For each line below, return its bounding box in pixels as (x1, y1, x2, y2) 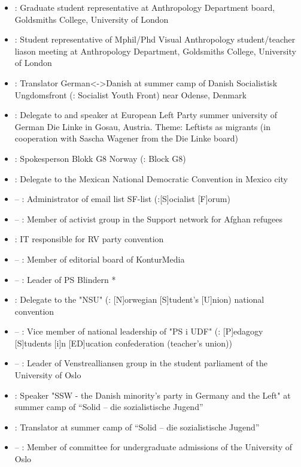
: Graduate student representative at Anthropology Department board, (14, 1, 275, 13)
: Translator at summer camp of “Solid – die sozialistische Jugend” (14, 420, 260, 433)
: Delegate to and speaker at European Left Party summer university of (14, 109, 278, 121)
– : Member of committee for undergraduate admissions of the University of (14, 441, 293, 453)
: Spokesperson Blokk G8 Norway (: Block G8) (14, 152, 186, 164)
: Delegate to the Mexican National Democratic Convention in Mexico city (14, 172, 288, 185)
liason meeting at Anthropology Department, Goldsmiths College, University (14, 44, 296, 57)
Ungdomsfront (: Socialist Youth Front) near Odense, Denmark (14, 88, 247, 101)
